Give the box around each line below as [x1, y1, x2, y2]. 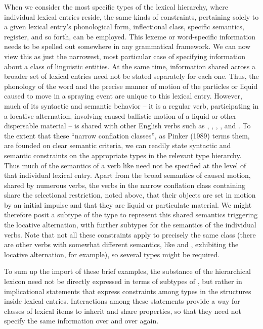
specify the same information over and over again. [4, 315, 159, 326]
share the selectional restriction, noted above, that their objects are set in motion [4, 190, 256, 200]
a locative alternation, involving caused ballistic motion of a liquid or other [4, 110, 237, 121]
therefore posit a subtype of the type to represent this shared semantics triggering [4, 209, 258, 220]
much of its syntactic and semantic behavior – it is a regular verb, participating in [4, 100, 259, 111]
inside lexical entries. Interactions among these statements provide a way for [4, 296, 240, 306]
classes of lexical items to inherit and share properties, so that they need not [4, 305, 241, 316]
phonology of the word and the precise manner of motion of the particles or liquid [4, 80, 258, 91]
